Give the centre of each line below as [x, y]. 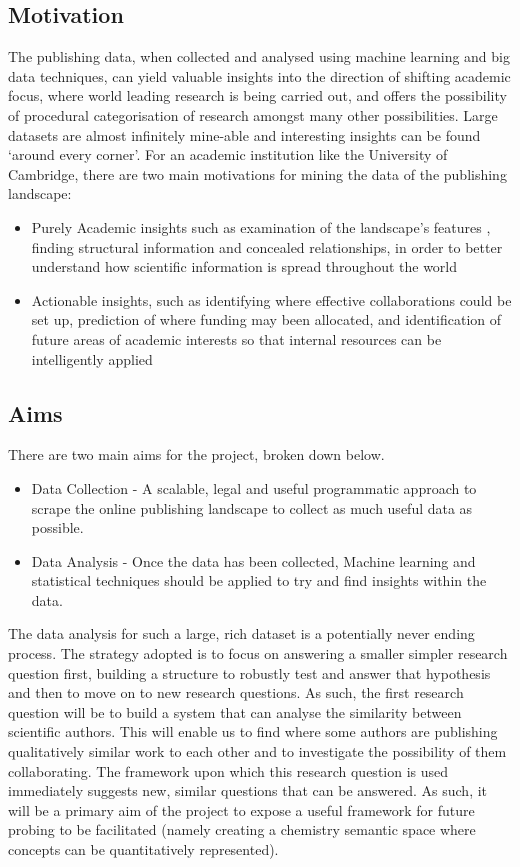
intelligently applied [92, 358]
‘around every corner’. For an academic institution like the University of [228, 154]
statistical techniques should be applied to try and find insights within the [259, 580]
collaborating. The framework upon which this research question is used [228, 770]
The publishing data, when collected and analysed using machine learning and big [259, 56]
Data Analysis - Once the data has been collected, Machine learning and [253, 560]
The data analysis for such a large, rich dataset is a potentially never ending [241, 633]
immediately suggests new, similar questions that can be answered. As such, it [248, 790]
